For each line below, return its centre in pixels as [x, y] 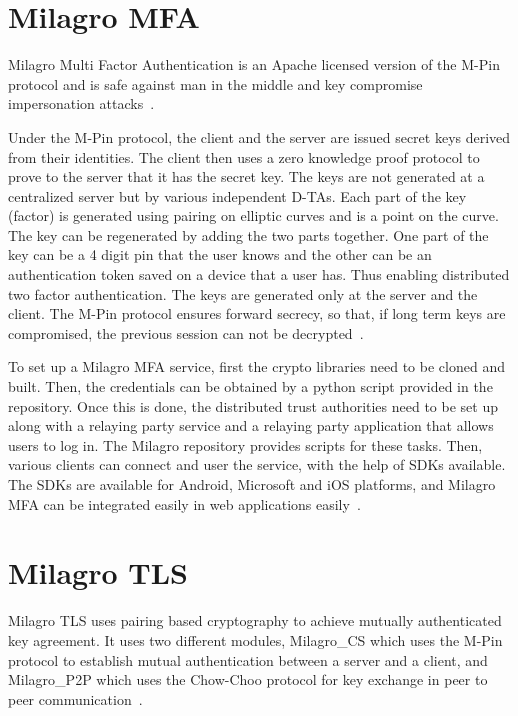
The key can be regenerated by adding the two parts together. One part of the [248, 234]
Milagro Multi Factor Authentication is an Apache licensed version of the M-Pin [254, 64]
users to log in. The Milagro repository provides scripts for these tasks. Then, [245, 444]
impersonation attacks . [81, 103]
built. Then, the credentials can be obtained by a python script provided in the [250, 386]
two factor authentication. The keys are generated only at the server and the [243, 293]
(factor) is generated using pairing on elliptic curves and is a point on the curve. [253, 215]
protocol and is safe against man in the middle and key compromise [215, 83]
